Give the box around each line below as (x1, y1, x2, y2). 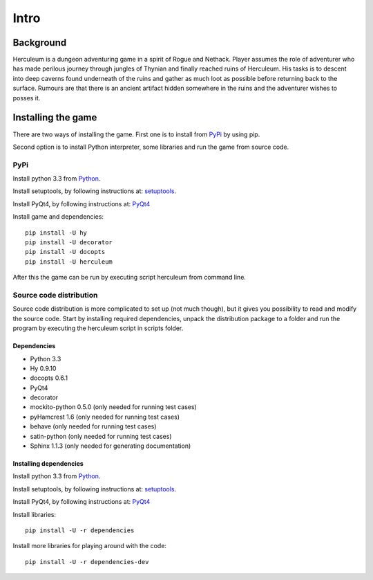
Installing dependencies (12, 460, 84, 468)
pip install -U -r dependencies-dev (25, 558, 149, 565)
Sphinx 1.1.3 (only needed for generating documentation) (30, 442, 191, 450)
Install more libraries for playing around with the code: (12, 542, 167, 550)
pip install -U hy (25, 228, 88, 237)
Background (12, 37, 67, 48)
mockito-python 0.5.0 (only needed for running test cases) (30, 403, 197, 411)
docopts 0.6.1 (30, 374, 68, 382)
